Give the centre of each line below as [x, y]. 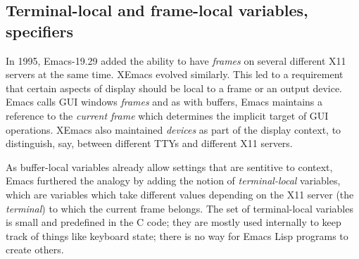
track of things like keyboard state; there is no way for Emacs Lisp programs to [177, 235]
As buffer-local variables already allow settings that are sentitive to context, [169, 166]
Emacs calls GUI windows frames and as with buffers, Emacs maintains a [164, 102]
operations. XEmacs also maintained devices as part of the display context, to [174, 129]
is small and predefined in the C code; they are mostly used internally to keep [174, 222]
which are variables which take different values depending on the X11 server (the [180, 194]
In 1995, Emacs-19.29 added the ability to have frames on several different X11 [176, 60]
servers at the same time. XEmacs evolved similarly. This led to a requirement [175, 74]
